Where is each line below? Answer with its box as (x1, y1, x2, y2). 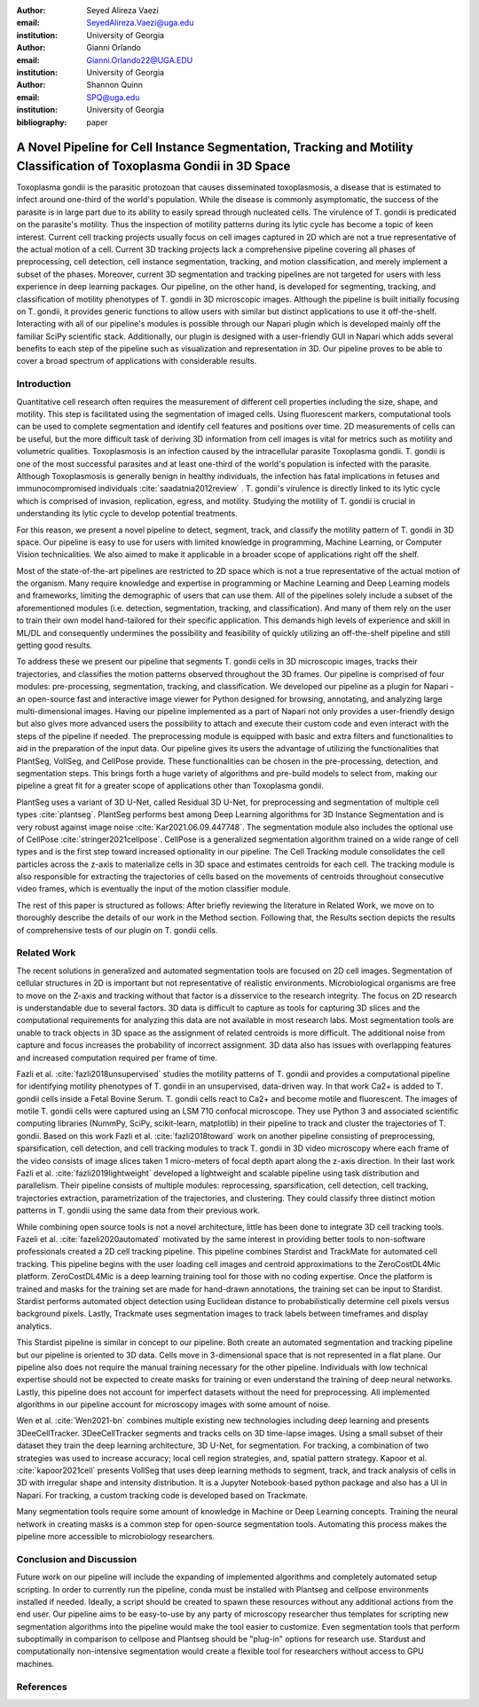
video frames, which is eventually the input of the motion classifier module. (16, 884, 291, 894)
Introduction (16, 378, 71, 390)
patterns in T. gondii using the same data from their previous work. (16, 1205, 261, 1215)
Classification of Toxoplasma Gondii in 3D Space (16, 158, 291, 173)
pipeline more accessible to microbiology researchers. (16, 1530, 216, 1541)
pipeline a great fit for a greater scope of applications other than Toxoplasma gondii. (16, 781, 324, 791)
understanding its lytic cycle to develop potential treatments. (16, 508, 239, 519)
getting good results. (16, 640, 93, 651)
